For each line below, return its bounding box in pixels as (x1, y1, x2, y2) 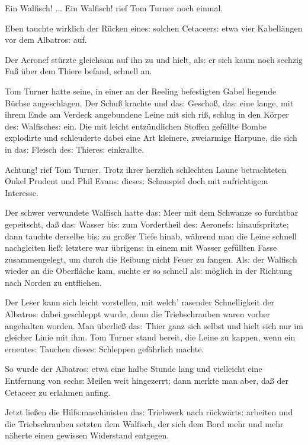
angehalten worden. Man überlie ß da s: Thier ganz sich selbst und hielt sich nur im (5, 319, 303, 332)
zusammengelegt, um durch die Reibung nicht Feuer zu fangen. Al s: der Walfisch (5, 253, 297, 265)
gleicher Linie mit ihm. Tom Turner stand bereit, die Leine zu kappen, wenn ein (5, 331, 296, 343)
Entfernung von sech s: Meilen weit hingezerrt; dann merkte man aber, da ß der (5, 374, 288, 387)
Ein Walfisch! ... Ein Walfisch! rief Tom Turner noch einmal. (5, 2, 223, 14)
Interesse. (5, 186, 38, 198)
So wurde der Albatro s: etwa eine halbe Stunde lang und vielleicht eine (5, 362, 262, 375)
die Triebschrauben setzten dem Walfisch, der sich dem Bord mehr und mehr (5, 417, 284, 430)
